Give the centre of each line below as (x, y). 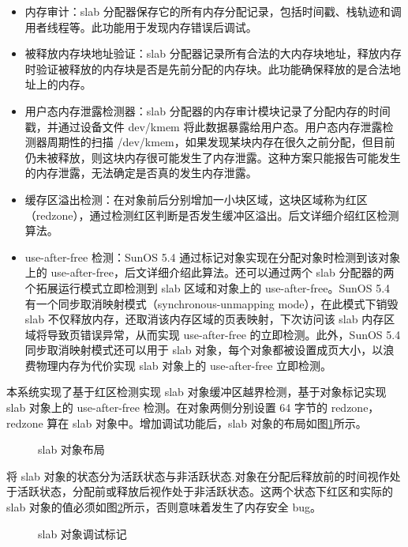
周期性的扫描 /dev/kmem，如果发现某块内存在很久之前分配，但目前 (221, 142)
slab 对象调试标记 (82, 533)
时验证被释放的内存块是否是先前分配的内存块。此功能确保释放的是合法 (207, 68)
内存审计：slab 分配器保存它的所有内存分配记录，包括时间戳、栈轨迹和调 (213, 11)
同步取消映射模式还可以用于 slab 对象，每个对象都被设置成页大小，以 (204, 350)
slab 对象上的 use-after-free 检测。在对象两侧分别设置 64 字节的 (167, 407)
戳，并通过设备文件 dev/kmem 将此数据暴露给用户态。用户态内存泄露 (204, 126)
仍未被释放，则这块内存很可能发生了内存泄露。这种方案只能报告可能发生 (213, 157)
